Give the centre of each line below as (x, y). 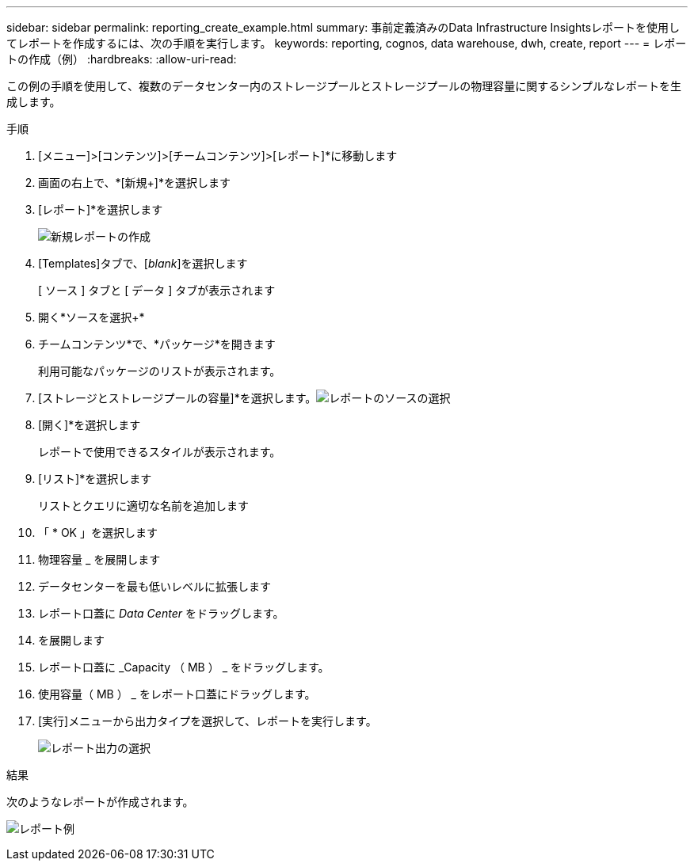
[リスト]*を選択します (95, 479)
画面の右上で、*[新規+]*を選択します (134, 183)
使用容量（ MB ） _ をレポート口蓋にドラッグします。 (177, 694)
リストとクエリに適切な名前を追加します (143, 506)
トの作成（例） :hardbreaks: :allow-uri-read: (122, 59)
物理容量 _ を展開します (99, 559)
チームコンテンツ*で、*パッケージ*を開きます (157, 344)
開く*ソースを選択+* (92, 317)
